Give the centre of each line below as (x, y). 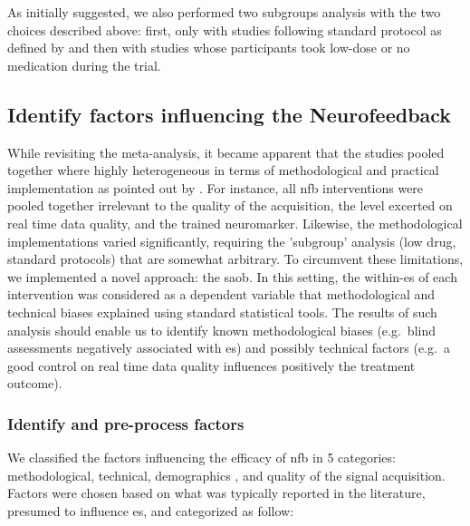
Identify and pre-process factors (126, 423)
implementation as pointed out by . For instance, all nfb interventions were (216, 187)
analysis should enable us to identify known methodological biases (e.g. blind (222, 330)
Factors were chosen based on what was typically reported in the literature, (216, 493)
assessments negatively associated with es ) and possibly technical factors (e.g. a (229, 348)
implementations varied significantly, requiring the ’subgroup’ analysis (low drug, (232, 241)
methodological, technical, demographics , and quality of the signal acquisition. (226, 475)
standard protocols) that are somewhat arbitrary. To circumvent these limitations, (235, 259)
